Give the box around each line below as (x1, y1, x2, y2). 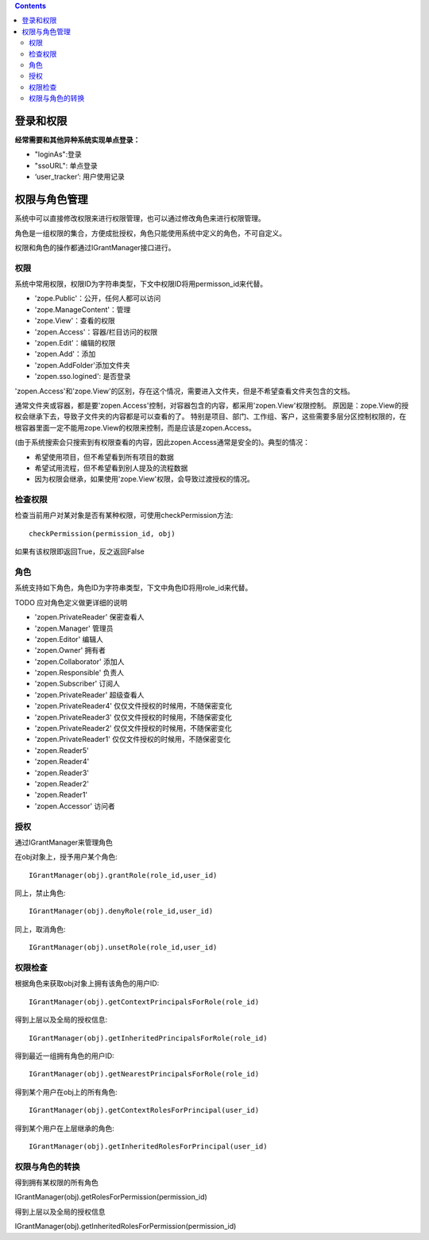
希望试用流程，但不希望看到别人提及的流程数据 (34, 463, 188, 473)
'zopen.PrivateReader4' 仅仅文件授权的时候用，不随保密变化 (34, 701, 233, 711)
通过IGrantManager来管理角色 (14, 837, 113, 847)
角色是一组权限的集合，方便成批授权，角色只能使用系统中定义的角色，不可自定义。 (14, 228, 286, 238)
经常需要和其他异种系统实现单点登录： (14, 135, 141, 145)
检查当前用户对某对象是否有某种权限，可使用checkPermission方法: (14, 511, 234, 520)
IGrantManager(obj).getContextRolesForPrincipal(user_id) (29, 1106, 260, 1115)
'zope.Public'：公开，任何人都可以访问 (34, 294, 161, 303)
